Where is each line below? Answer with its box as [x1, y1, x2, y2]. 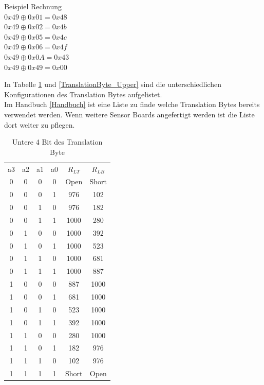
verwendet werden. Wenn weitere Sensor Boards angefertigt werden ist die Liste [4, 109, 255, 119]
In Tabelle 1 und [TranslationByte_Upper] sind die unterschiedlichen [4, 79, 221, 90]
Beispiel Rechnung [4, 1, 62, 11]
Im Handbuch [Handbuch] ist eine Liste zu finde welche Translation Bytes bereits [4, 99, 260, 110]
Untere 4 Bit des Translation [12, 136, 103, 147]
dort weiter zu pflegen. [4, 119, 75, 130]
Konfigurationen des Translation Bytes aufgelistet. [4, 89, 162, 99]
